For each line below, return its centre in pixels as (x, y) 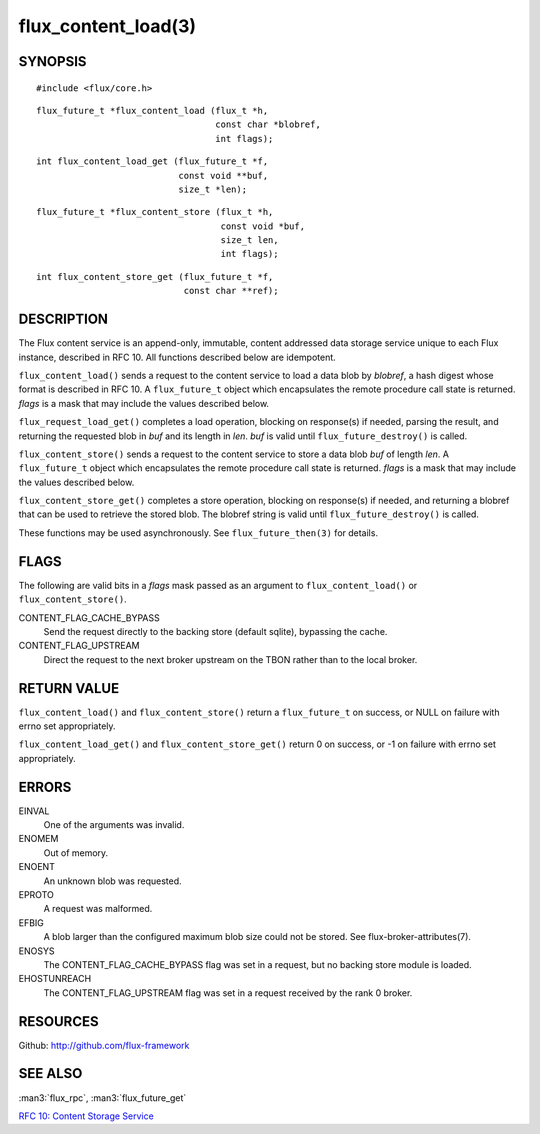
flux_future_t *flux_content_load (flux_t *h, (152, 110)
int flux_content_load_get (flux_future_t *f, (152, 161)
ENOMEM (38, 839)
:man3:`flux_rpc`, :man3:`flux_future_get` (102, 1097)
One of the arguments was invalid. (114, 825)
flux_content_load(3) (107, 26)
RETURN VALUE (69, 688)
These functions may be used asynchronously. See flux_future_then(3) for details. (198, 532)
